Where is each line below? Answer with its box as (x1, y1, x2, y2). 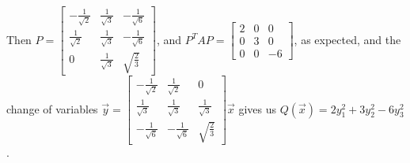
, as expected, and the (294, 31, 401, 47)
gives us (238, 100, 276, 117)
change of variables (6, 100, 98, 117)
